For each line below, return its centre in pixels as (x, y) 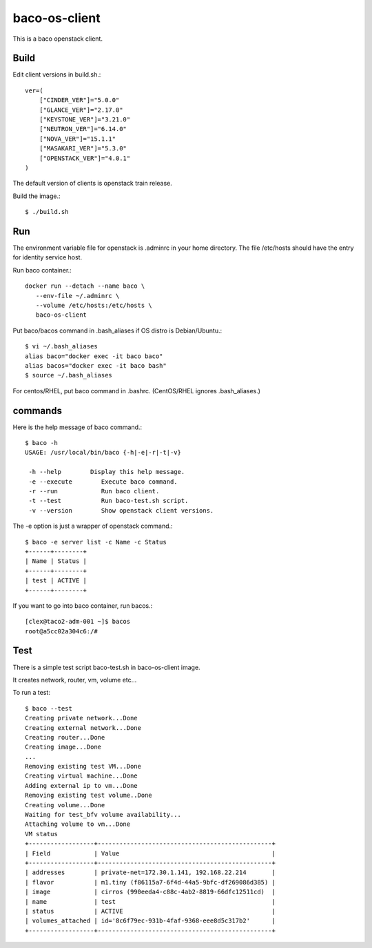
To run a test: (32, 693)
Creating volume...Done (65, 805)
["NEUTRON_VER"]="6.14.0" (83, 129)
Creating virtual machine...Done (81, 776)
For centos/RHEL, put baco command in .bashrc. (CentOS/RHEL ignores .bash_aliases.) (137, 391)
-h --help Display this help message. (107, 472)
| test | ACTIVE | (56, 581)
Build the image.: (37, 196)
